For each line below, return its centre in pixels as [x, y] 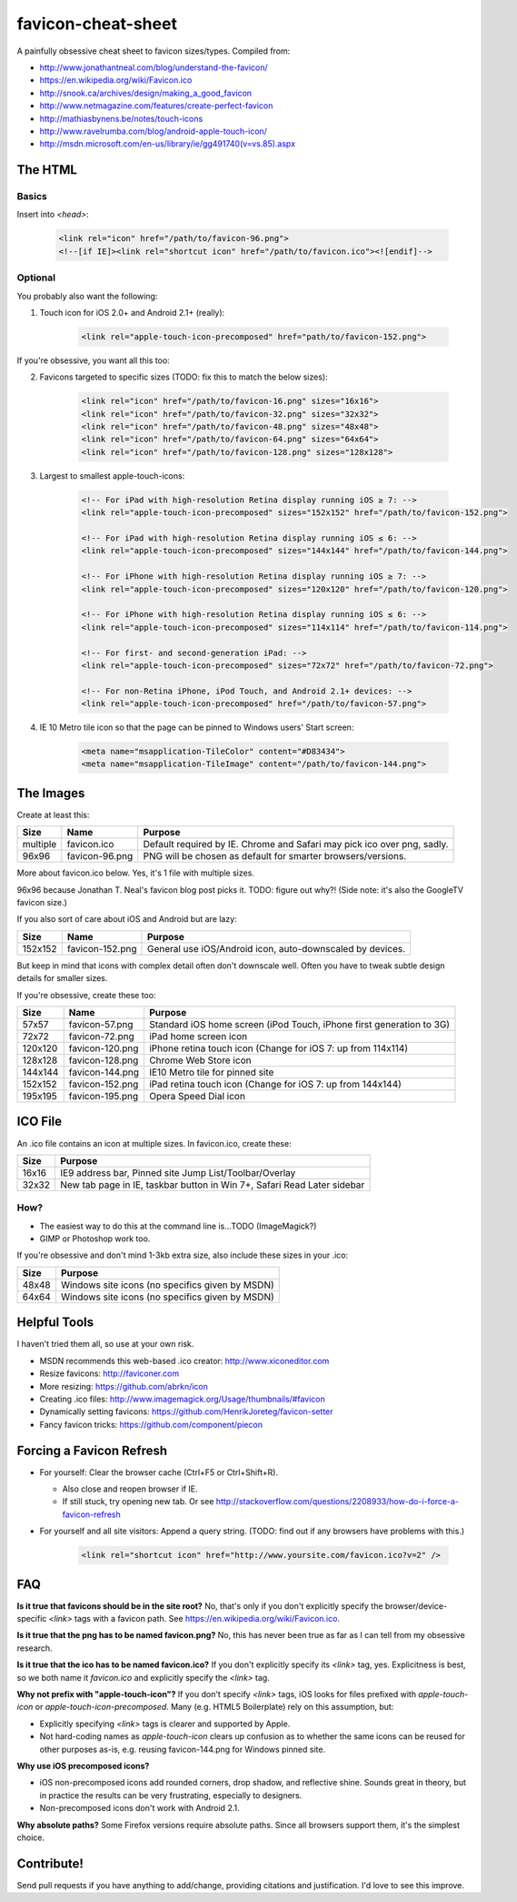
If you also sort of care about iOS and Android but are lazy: [127, 919]
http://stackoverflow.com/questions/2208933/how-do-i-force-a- [337, 1502]
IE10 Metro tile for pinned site [211, 1072]
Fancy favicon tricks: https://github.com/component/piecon [151, 1424]
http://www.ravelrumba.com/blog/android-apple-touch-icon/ [154, 131]
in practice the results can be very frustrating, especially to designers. [171, 1795]
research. [35, 1648]
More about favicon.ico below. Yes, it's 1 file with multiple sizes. [135, 873]
